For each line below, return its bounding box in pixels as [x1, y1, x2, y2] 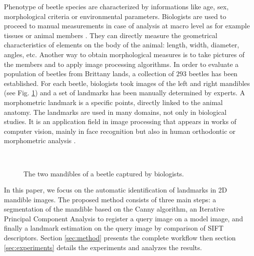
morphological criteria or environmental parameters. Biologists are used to [4, 11, 227, 21]
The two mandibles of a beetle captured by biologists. [23, 168, 184, 178]
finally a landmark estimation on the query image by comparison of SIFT [4, 223, 224, 233]
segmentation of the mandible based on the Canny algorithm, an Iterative [4, 204, 225, 214]
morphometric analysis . [4, 135, 76, 146]
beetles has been [189, 68, 238, 79]
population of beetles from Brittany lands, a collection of [4, 68, 174, 79]
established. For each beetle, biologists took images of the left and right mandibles [4, 78, 250, 88]
